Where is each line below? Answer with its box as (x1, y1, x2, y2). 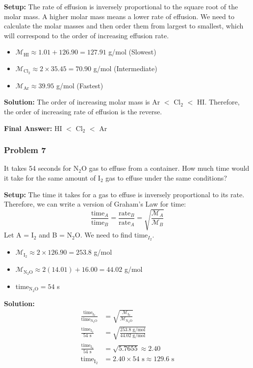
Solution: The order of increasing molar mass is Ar (4, 97, 160, 107)
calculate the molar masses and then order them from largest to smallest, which (4, 21, 244, 31)
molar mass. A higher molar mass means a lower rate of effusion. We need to (4, 11, 234, 21)
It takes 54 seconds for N (4, 163, 79, 173)
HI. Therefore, (197, 97, 240, 107)
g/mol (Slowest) (108, 47, 156, 57)
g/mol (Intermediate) (93, 63, 157, 73)
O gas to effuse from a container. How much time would (81, 163, 250, 173)
